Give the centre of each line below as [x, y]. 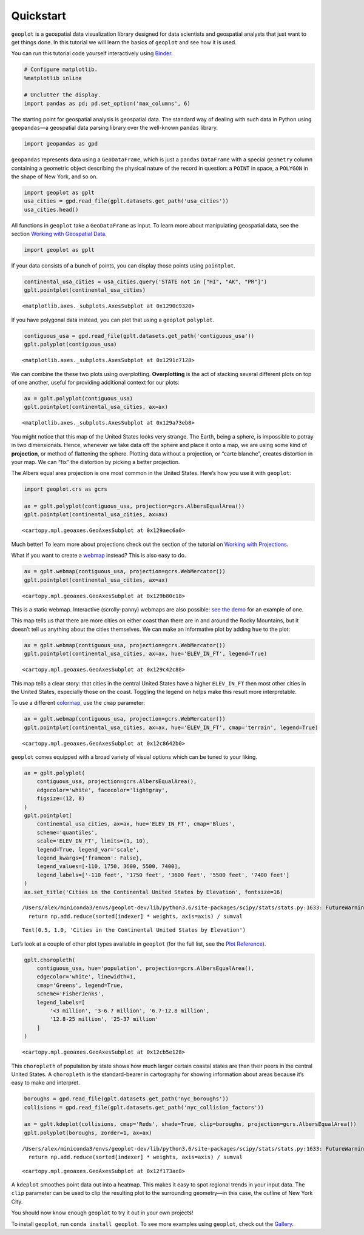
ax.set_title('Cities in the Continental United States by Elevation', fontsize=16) [153, 892]
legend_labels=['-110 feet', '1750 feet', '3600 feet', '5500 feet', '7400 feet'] [163, 875]
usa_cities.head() [51, 210]
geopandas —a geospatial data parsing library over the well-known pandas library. [115, 128]
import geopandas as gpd [61, 144]
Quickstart [39, 16]
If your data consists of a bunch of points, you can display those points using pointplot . [123, 266]
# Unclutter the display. [62, 95]
